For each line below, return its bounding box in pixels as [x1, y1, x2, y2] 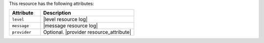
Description [43, 10, 71, 17]
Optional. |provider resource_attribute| [43, 29, 132, 36]
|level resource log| [43, 16, 88, 23]
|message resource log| [43, 22, 98, 29]
